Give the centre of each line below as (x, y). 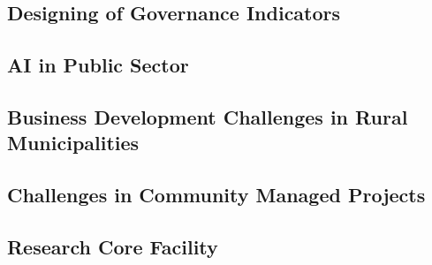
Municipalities (73, 143)
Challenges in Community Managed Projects (216, 195)
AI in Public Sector (98, 65)
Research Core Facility (113, 246)
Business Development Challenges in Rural (208, 116)
